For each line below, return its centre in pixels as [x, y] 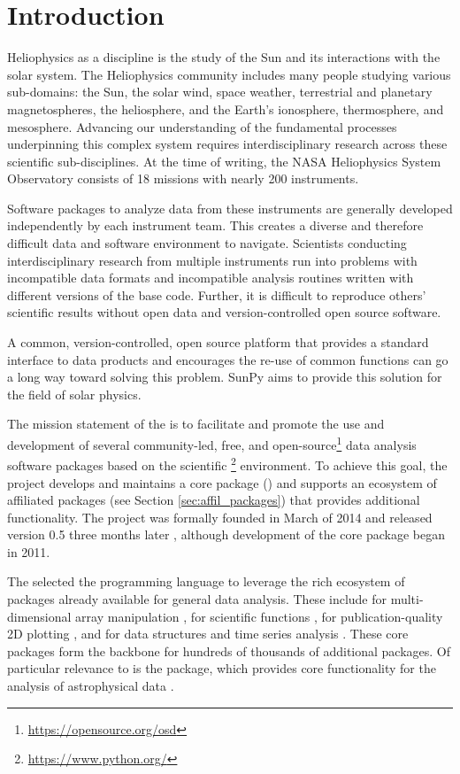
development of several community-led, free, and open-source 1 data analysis [212, 443]
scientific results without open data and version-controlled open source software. [224, 312]
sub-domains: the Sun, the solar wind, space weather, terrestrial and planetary [220, 92]
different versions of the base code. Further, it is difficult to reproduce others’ [217, 294]
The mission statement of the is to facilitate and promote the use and [196, 424]
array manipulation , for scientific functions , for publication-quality [259, 616]
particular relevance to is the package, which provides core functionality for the [222, 668]
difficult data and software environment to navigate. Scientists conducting [207, 243]
